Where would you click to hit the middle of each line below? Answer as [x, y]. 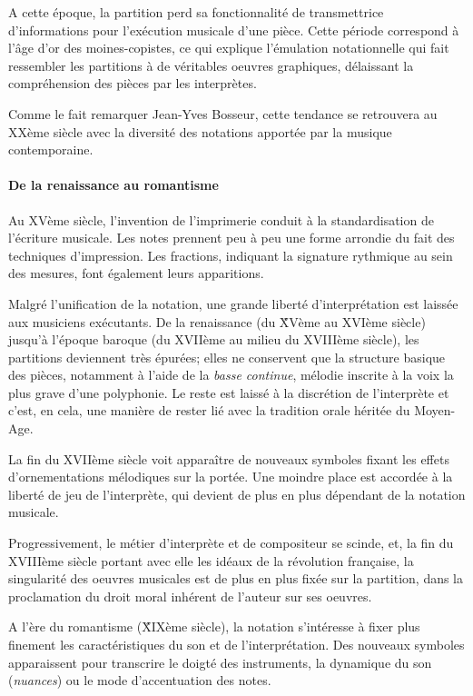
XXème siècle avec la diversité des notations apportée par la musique [200, 131]
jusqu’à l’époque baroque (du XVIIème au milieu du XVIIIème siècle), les [214, 339]
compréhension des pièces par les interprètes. [133, 83]
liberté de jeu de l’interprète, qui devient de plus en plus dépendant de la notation [237, 494]
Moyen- [435, 410]
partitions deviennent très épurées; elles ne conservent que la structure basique [227, 357]
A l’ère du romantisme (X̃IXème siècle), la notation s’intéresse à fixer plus [214, 626]
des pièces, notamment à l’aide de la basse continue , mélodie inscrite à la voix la [231, 375]
